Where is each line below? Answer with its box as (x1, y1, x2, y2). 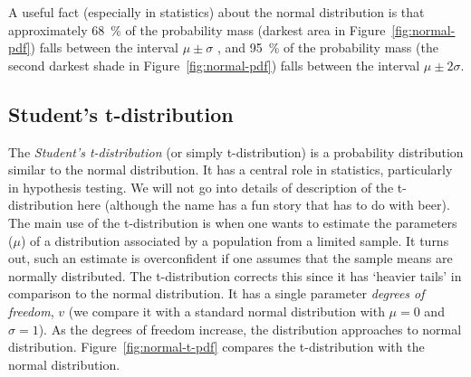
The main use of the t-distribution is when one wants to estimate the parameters (8, 212, 457, 231)
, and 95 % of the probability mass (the (216, 38, 438, 57)
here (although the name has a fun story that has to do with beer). (77, 195, 450, 214)
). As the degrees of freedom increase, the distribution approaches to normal (38, 319, 462, 338)
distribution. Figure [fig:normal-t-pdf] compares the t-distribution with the (8, 337, 425, 356)
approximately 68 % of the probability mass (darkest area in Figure (8, 20, 386, 39)
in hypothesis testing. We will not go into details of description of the (8, 177, 394, 196)
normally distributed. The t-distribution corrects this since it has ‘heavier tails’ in (8, 266, 462, 285)
